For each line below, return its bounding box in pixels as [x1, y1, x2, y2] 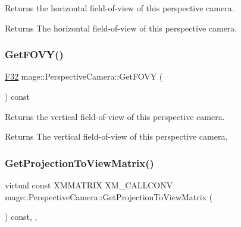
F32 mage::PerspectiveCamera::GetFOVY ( [5, 70, 163, 83]
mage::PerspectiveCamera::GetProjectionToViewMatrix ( [5, 190, 213, 203]
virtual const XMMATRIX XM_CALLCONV [5, 179, 173, 191]
